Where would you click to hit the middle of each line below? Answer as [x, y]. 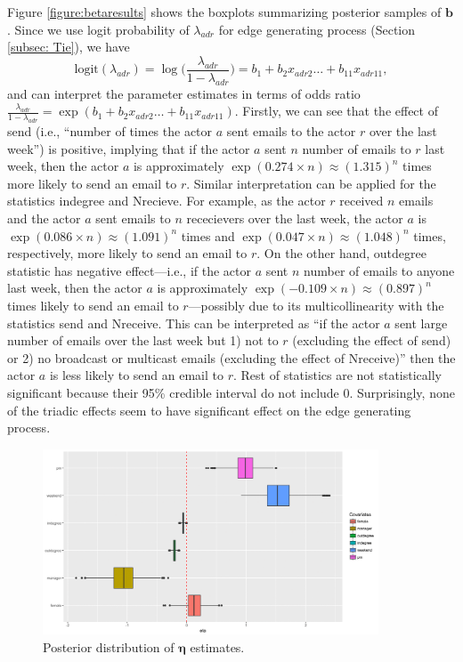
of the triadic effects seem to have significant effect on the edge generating [209, 410]
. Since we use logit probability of [98, 29]
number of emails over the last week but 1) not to [143, 340]
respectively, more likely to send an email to [127, 253]
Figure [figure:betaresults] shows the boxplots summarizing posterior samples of [224, 12]
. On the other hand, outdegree [341, 253]
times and [208, 235]
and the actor [44, 218]
